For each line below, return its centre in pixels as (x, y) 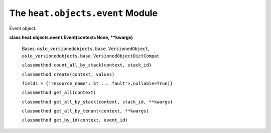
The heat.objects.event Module (84, 13)
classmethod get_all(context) (59, 93)
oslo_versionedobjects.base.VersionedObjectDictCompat (91, 56)
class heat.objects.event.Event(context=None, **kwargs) (71, 37)
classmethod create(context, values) (68, 74)
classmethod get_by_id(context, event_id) (75, 120)
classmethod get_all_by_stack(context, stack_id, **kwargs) (97, 102)
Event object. (23, 28)
